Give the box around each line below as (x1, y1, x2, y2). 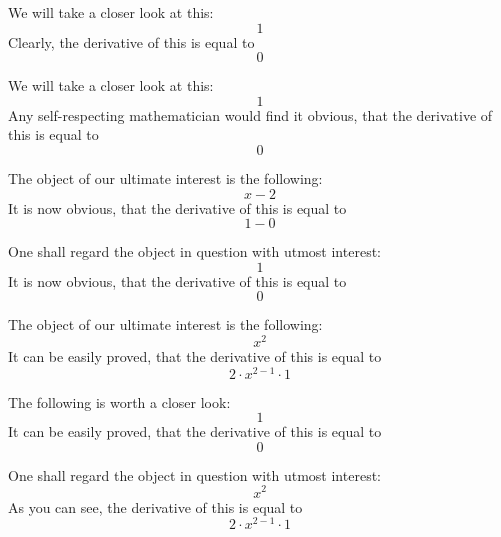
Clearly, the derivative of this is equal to (8, 31, 255, 52)
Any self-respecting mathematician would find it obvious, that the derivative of (8, 104, 493, 125)
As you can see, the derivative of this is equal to (8, 496, 303, 517)
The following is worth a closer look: (8, 391, 231, 412)
